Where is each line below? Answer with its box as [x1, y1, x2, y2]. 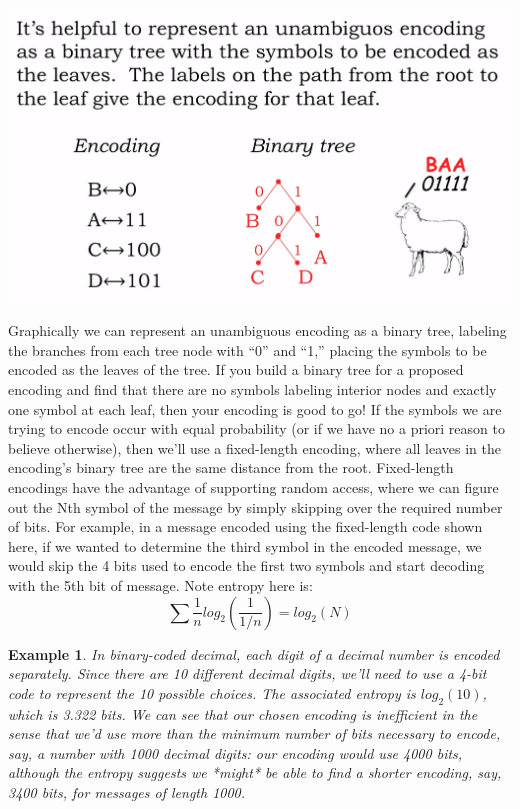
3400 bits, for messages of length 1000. [8, 781, 246, 802]
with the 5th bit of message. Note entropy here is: [8, 574, 313, 595]
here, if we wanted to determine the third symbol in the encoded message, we [8, 535, 482, 556]
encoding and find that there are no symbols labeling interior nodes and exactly [8, 378, 497, 399]
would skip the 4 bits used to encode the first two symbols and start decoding [8, 555, 485, 576]
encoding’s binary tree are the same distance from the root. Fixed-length [8, 457, 454, 478]
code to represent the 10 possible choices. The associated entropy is [8, 682, 416, 703]
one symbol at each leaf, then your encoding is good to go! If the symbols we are [8, 398, 502, 419]
